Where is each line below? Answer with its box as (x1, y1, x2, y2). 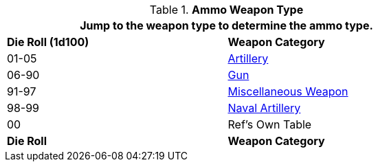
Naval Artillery (227, 101, 301, 115)
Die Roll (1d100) (7, 35, 89, 49)
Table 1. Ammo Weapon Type (149, 3, 304, 16)
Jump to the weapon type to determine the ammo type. (80, 19, 373, 32)
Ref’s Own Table (227, 118, 312, 131)
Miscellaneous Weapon (227, 85, 348, 98)
